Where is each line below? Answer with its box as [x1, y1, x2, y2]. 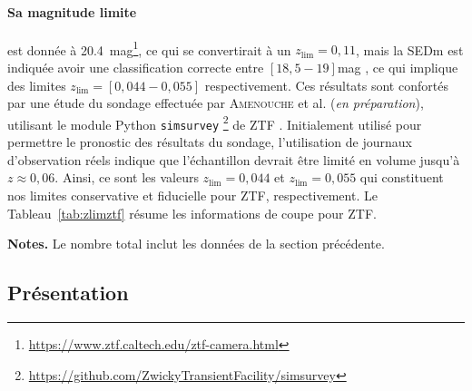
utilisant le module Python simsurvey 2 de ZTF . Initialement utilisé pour [7, 112, 422, 133]
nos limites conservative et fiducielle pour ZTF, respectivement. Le [7, 185, 378, 204]
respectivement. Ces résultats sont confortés [204, 75, 448, 94]
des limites [7, 75, 66, 94]
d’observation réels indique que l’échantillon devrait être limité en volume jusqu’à [7, 150, 460, 169]
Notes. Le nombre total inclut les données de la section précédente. [7, 234, 385, 253]
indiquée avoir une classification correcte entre [7, 58, 264, 77]
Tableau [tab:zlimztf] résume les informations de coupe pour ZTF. [7, 203, 377, 222]
